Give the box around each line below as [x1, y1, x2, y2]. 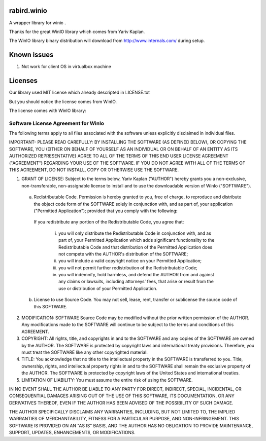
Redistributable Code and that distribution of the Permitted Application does [58, 244, 213, 250]
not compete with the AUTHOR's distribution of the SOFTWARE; [58, 251, 188, 257]
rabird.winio [9, 6, 47, 15]
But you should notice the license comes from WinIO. [9, 99, 117, 105]
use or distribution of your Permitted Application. [58, 285, 158, 291]
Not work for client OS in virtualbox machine [21, 64, 111, 70]
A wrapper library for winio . [9, 20, 66, 26]
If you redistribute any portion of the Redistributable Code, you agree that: [33, 219, 184, 225]
